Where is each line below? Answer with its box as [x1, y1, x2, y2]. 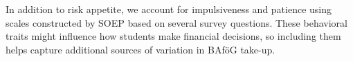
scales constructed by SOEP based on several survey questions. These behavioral [6, 15, 347, 29]
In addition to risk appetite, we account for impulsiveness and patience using [6, 2, 332, 16]
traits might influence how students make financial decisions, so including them [6, 29, 341, 43]
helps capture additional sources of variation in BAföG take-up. [6, 42, 275, 56]
